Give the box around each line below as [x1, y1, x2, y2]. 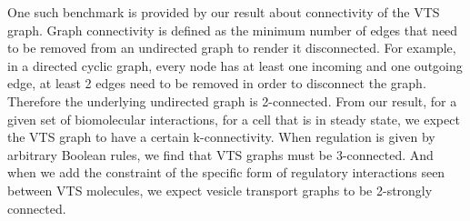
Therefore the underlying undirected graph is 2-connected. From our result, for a [7, 91, 457, 110]
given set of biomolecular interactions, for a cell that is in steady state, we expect [7, 109, 460, 128]
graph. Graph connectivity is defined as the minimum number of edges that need [7, 20, 458, 39]
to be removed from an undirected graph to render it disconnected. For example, [7, 38, 456, 57]
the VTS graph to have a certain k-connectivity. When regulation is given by [7, 127, 435, 146]
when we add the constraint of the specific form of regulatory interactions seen [7, 163, 445, 182]
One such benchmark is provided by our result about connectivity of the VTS [7, 3, 440, 21]
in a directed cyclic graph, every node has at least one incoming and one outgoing [7, 55, 463, 75]
